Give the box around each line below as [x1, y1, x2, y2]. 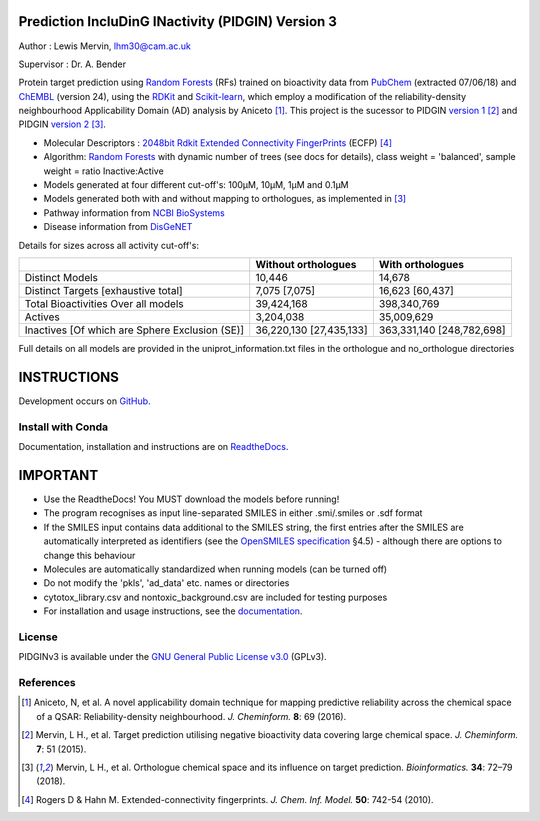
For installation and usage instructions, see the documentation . [43, 605, 303, 617]
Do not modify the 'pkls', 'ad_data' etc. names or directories [43, 577, 290, 589]
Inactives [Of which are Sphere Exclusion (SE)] [24, 323, 245, 337]
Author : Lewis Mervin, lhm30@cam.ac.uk [18, 40, 192, 52]
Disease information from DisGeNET [43, 221, 193, 233]
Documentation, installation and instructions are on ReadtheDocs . [18, 441, 289, 453]
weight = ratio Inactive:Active [43, 165, 164, 177]
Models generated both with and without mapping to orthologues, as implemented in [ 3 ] [43, 193, 407, 205]
